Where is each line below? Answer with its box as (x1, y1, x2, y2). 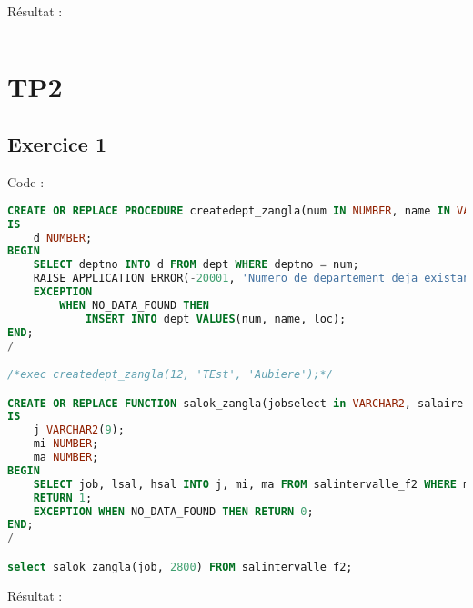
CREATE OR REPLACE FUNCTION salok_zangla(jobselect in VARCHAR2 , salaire (7, 396, 464, 410)
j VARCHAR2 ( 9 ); (33, 424, 125, 437)
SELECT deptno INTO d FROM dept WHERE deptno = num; (33, 258, 359, 272)
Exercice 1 (7, 130, 106, 158)
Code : (7, 173, 45, 192)
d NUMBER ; (33, 231, 93, 244)
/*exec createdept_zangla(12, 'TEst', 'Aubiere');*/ (7, 368, 333, 382)
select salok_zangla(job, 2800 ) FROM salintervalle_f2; (7, 560, 353, 573)
